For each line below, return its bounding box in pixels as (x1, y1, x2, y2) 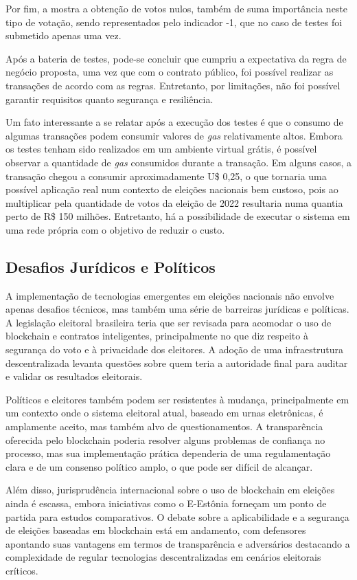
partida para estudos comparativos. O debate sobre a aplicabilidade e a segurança (5, 509, 349, 524)
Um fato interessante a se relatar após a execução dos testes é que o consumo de (5, 115, 343, 129)
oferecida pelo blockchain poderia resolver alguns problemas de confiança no (5, 432, 325, 447)
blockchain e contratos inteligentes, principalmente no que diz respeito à (5, 328, 308, 343)
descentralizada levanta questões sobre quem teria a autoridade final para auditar (5, 355, 348, 370)
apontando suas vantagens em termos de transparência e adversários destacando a (5, 536, 350, 550)
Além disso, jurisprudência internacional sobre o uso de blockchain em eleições (5, 482, 335, 497)
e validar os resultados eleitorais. (5, 369, 143, 383)
